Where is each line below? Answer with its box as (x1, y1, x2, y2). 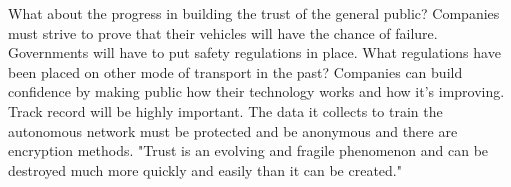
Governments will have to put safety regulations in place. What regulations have (8, 42, 501, 63)
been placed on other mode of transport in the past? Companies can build (8, 61, 463, 82)
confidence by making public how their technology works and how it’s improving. (8, 81, 505, 102)
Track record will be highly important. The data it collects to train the (8, 100, 443, 121)
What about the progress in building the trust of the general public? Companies (8, 3, 500, 23)
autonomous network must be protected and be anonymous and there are (8, 120, 458, 141)
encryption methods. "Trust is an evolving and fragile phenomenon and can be (8, 140, 489, 161)
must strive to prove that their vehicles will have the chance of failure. (8, 22, 438, 43)
